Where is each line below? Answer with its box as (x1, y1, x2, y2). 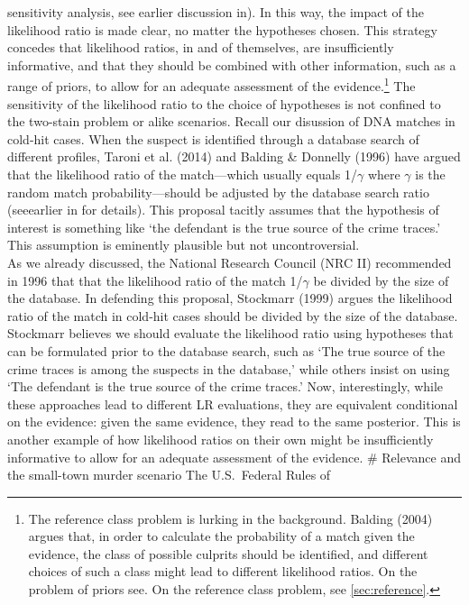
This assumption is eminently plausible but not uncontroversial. (7, 235, 360, 254)
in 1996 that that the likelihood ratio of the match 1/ (7, 270, 303, 289)
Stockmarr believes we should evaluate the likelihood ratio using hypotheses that (7, 324, 454, 343)
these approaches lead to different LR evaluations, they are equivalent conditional (7, 394, 458, 413)
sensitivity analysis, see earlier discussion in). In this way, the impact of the (7, 3, 424, 21)
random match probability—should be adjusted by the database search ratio (7, 182, 429, 201)
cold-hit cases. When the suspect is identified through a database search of (7, 129, 419, 148)
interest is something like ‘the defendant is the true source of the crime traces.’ (7, 217, 441, 236)
